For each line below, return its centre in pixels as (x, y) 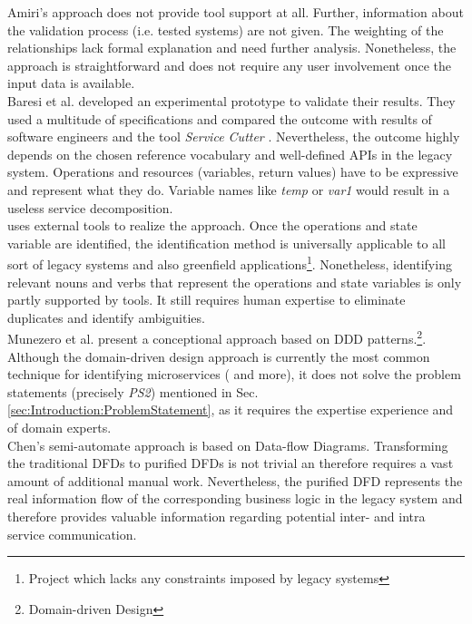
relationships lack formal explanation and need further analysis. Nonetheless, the (232, 48)
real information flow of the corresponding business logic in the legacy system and (235, 498)
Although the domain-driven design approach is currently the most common (219, 356)
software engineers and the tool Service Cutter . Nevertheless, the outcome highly (234, 136)
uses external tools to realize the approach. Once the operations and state (212, 225)
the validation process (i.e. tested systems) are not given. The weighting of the (226, 29)
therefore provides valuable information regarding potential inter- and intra (216, 516)
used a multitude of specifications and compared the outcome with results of (220, 118)
